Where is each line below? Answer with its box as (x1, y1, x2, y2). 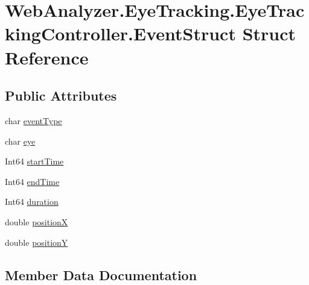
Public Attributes (5, 86, 117, 105)
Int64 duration (5, 195, 59, 208)
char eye (5, 134, 36, 147)
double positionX (5, 215, 68, 228)
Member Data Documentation (5, 265, 197, 284)
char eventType (5, 114, 62, 127)
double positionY (5, 236, 68, 248)
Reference (5, 45, 89, 69)
